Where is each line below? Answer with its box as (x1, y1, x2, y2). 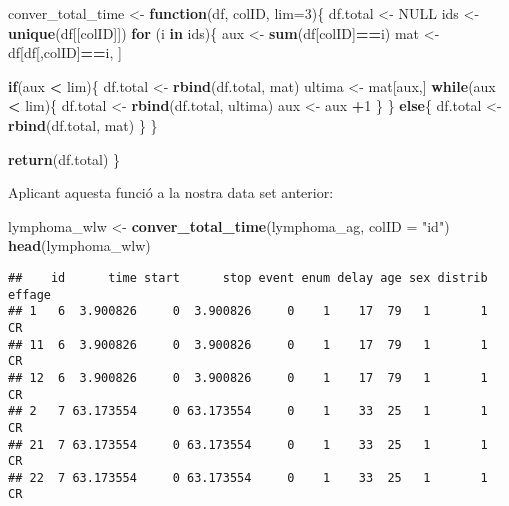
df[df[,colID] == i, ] (8, 42, 122, 63)
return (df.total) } (8, 148, 121, 169)
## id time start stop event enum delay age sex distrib (8, 270, 488, 285)
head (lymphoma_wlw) (8, 235, 151, 256)
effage (8, 287, 51, 302)
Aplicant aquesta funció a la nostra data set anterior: (8, 182, 334, 203)
